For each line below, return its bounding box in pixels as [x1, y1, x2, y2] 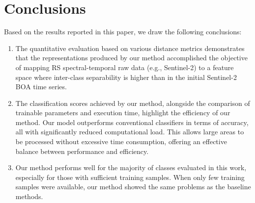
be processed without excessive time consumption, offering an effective [15, 136, 227, 147]
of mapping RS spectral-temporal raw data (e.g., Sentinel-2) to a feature [15, 62, 234, 72]
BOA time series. [15, 81, 67, 92]
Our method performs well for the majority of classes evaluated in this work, [15, 162, 247, 173]
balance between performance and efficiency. [15, 146, 149, 156]
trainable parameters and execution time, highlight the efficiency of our [15, 107, 230, 118]
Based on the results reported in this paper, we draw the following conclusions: [4, 26, 242, 37]
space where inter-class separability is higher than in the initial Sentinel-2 [15, 72, 237, 82]
